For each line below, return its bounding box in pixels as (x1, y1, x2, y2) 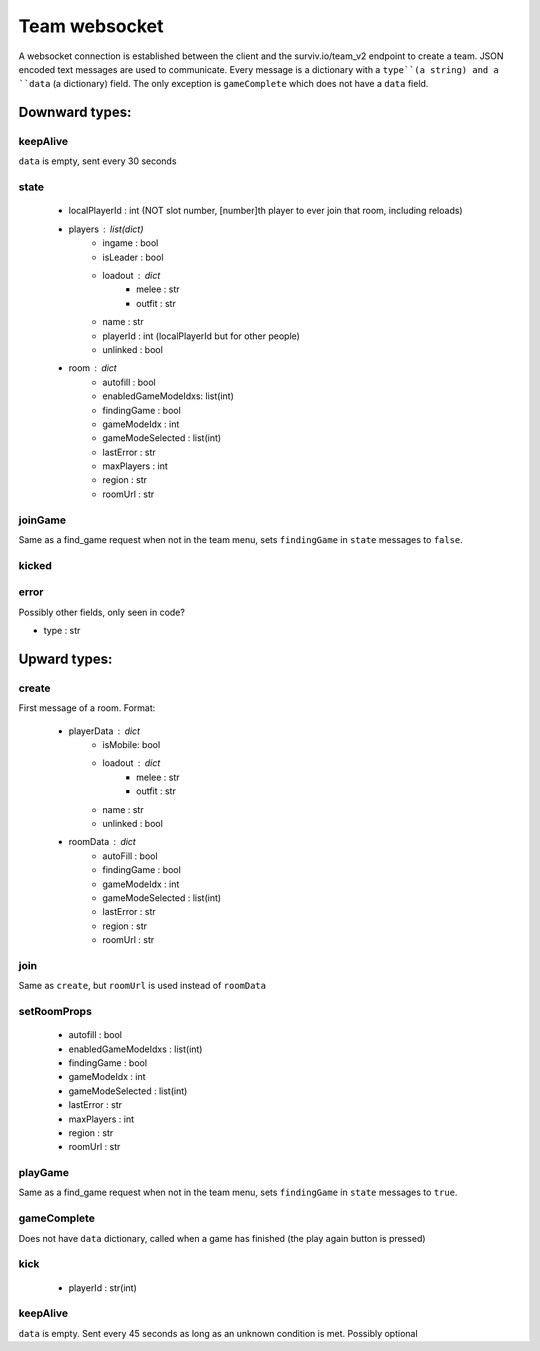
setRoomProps (18, 1005, 92, 1019)
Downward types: (18, 104, 132, 121)
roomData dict (68, 836, 137, 848)
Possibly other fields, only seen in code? (18, 606, 185, 618)
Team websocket (18, 15, 164, 37)
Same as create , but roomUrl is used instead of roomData (18, 980, 267, 992)
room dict (68, 362, 117, 374)
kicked (18, 558, 52, 572)
